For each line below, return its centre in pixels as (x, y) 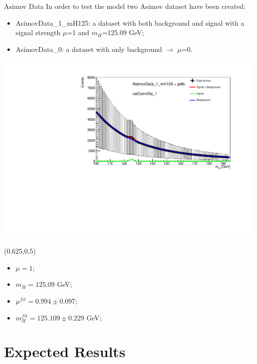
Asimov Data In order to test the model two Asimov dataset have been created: (125, 6)
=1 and (78, 32)
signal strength (38, 32)
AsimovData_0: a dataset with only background (89, 49)
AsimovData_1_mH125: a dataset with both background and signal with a (130, 23)
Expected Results (65, 351)
